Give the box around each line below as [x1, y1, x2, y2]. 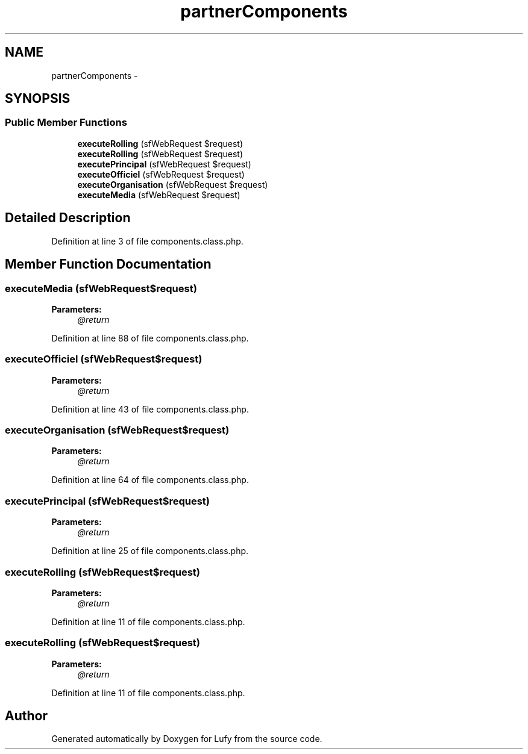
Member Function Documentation [5, 257, 212, 272]
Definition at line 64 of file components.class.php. [51, 475, 249, 485]
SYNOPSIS [5, 91, 71, 107]
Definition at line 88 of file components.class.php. [51, 332, 249, 343]
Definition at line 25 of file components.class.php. [51, 546, 249, 556]
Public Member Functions [5, 116, 127, 129]
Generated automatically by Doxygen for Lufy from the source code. [51, 734, 322, 744]
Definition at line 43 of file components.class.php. [51, 403, 249, 414]
